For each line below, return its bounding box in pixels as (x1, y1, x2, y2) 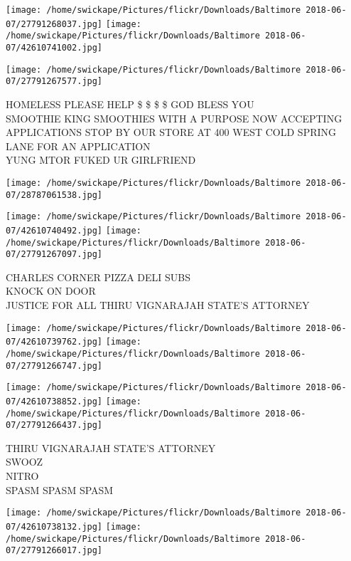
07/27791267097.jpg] (6, 249, 103, 260)
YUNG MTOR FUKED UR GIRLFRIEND (6, 152, 196, 167)
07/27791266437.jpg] (6, 420, 103, 431)
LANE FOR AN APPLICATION (6, 138, 151, 153)
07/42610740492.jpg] (6, 225, 103, 236)
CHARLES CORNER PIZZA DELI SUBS (6, 269, 190, 284)
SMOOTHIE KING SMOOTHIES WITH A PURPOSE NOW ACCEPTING (6, 110, 342, 125)
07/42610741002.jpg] (6, 42, 103, 53)
